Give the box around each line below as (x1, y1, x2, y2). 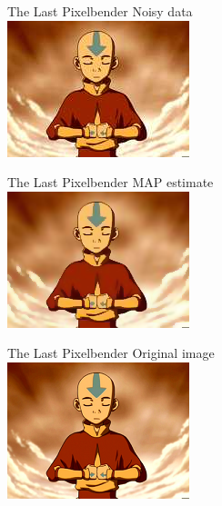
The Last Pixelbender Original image (7, 343, 215, 362)
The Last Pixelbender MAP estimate (7, 173, 214, 192)
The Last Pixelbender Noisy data (7, 2, 193, 20)
